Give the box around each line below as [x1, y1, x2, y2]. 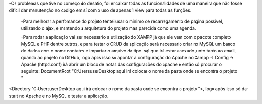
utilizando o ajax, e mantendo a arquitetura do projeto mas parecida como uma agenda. [21, 25, 196, 31]
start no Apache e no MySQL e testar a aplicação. [9, 93, 109, 99]
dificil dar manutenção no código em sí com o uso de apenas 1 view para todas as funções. [9, 7, 192, 13]
